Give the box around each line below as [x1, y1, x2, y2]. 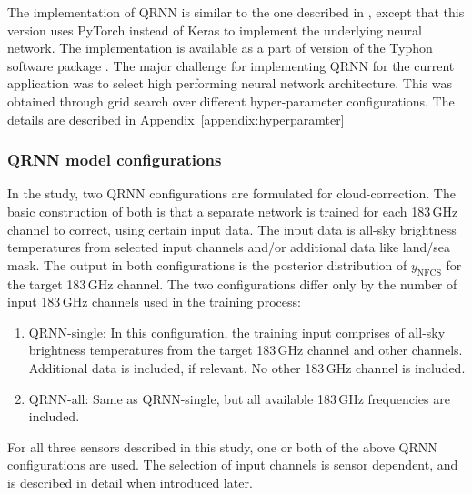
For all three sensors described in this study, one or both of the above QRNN [7, 437, 437, 456]
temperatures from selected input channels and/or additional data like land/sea [7, 237, 450, 257]
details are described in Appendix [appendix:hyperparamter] [7, 109, 345, 128]
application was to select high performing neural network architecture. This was [7, 74, 452, 93]
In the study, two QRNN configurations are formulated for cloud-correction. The [7, 184, 456, 203]
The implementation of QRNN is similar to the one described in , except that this [7, 3, 465, 21]
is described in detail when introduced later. [7, 472, 253, 491]
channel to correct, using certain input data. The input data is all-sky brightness [7, 219, 457, 238]
